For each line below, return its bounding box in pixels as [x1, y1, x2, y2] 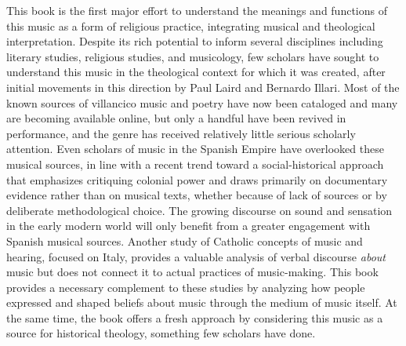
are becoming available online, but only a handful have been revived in [6, 110, 346, 126]
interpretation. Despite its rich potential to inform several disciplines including [6, 33, 383, 49]
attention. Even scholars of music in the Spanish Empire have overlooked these [6, 140, 384, 157]
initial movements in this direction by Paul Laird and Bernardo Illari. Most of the [6, 78, 400, 95]
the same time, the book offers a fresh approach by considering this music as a [6, 309, 383, 326]
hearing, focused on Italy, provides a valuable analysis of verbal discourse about [6, 248, 386, 264]
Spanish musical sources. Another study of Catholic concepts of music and [6, 232, 363, 249]
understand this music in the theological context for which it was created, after [6, 64, 386, 80]
